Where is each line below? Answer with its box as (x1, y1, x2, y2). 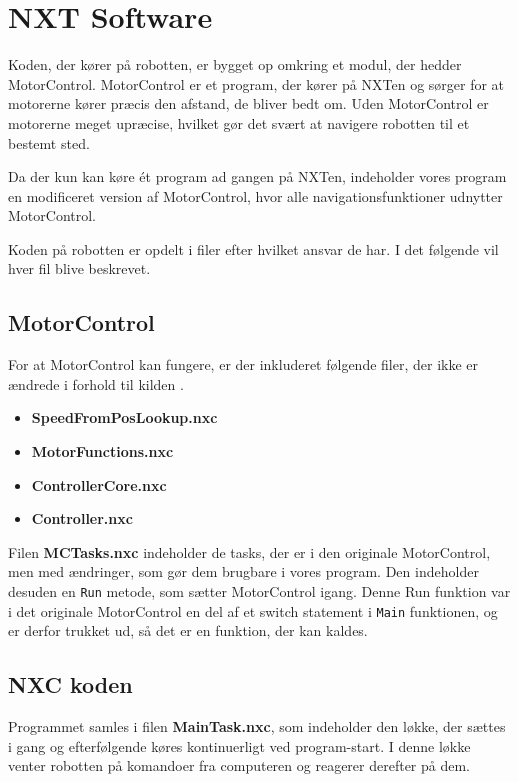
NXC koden (8, 669, 133, 700)
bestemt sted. (8, 132, 90, 153)
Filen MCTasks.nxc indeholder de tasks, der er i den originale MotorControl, (8, 541, 491, 562)
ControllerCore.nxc (31, 474, 167, 495)
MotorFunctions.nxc (31, 441, 174, 462)
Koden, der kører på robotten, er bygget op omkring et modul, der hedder (8, 54, 462, 75)
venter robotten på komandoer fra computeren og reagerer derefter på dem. (8, 755, 470, 776)
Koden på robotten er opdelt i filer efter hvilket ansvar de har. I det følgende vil (8, 238, 499, 259)
